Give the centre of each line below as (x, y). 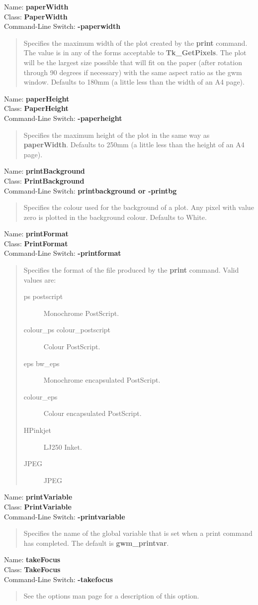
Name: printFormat (36, 234)
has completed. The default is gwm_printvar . (96, 543)
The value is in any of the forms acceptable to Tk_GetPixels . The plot (135, 52)
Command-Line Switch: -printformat (63, 253)
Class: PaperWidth (36, 16)
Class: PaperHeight (36, 108)
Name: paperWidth (36, 6)
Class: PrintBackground (44, 180)
